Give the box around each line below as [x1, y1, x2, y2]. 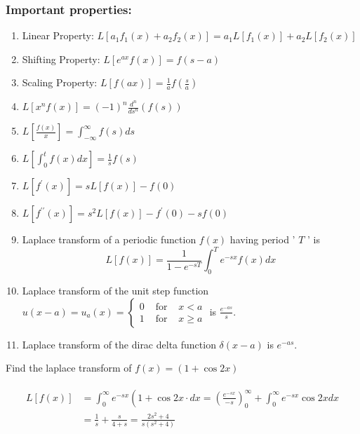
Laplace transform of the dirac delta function [22, 337, 216, 351]
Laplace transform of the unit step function [22, 283, 209, 298]
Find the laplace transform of [6, 360, 132, 375]
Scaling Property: [22, 75, 98, 90]
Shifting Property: [22, 51, 100, 66]
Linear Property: [22, 28, 94, 43]
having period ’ [229, 232, 295, 247]
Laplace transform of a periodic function [22, 232, 196, 247]
